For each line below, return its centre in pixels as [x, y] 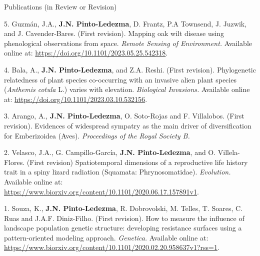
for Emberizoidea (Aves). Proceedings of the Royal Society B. [97, 135]
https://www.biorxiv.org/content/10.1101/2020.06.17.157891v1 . [101, 191]
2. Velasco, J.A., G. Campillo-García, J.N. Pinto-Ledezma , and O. [110, 152]
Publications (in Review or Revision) [60, 6]
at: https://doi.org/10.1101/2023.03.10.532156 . [76, 99]
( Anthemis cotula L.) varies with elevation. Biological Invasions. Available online [127, 89]
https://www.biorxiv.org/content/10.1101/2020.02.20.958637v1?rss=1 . [112, 247]
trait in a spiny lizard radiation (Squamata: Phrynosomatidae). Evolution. [117, 172]
